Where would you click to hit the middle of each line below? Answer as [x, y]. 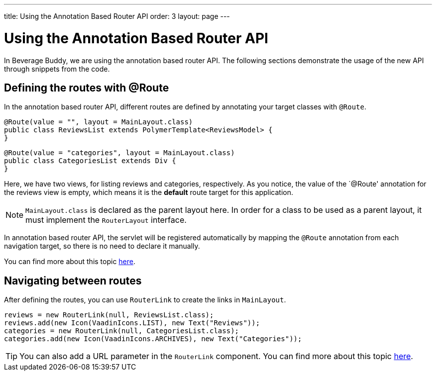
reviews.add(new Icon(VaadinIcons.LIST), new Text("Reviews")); [132, 323]
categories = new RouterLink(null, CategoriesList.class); [122, 331]
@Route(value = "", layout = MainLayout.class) [99, 122]
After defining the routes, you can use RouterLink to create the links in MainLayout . [145, 300]
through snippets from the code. [57, 69]
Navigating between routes [73, 281]
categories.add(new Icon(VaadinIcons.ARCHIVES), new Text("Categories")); [153, 339]
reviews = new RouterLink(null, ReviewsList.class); [109, 315]
